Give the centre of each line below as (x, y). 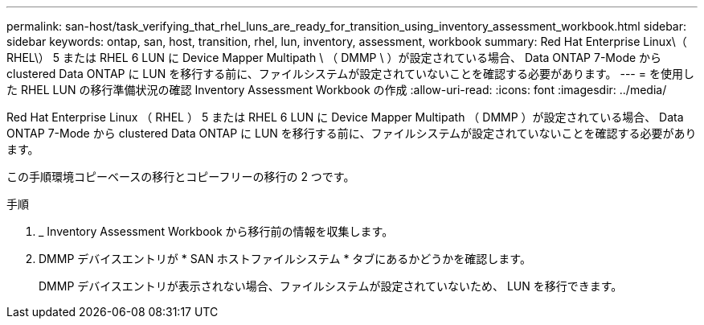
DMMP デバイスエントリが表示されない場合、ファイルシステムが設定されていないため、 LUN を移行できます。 (331, 286)
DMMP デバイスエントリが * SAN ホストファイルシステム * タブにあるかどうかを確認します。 (285, 259)
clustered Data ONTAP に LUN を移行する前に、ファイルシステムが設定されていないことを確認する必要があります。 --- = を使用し (350, 74)
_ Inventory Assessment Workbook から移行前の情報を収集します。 (216, 231)
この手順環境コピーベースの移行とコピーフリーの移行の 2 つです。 (181, 177)
